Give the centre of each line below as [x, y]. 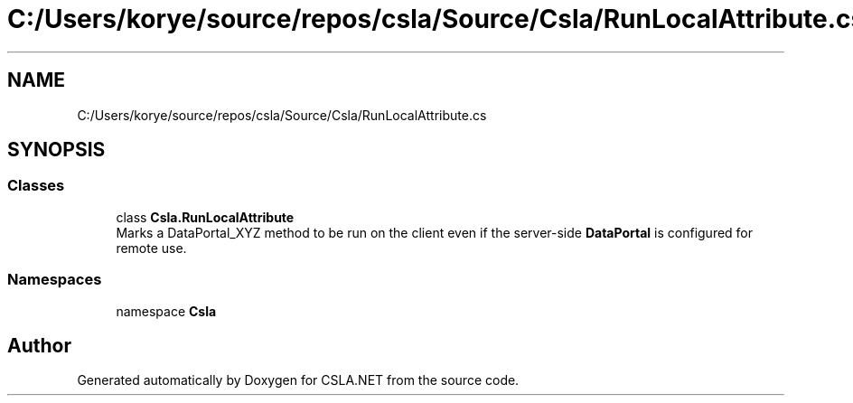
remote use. [151, 248]
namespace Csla [166, 311]
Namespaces [55, 280]
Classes [36, 186]
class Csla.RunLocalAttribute [205, 217]
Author [39, 345]
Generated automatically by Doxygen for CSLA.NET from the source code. [298, 380]
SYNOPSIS [56, 150]
